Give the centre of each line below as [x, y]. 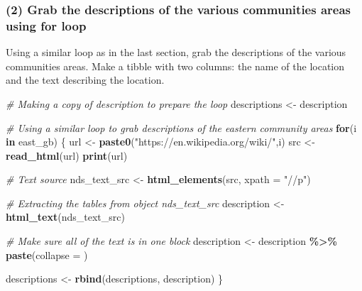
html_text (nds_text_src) [65, 217]
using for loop [46, 25]
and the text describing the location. [85, 80]
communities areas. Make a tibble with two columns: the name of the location [175, 66]
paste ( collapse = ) [47, 254]
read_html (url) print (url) [67, 155]
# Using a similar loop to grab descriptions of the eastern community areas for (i [181, 127]
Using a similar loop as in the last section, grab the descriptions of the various [176, 52]
